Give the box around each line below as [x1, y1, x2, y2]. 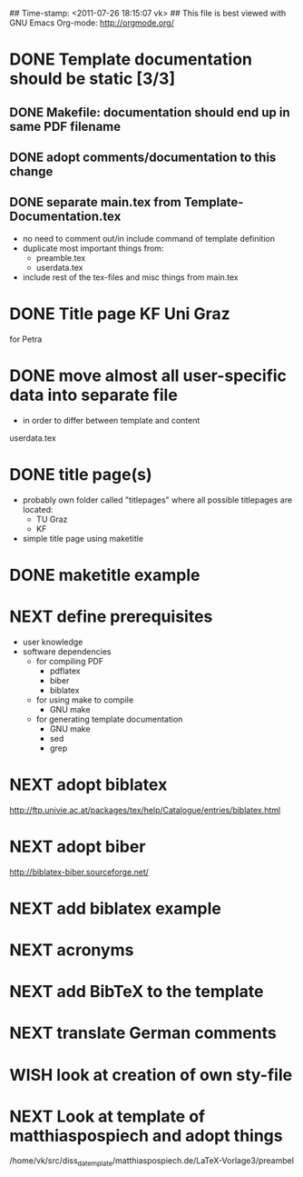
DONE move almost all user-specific [9, 365, 288, 385]
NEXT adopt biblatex [9, 774, 168, 794]
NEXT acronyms [9, 940, 134, 960]
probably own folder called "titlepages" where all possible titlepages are [22, 494, 293, 505]
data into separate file [9, 384, 179, 405]
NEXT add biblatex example [9, 898, 222, 919]
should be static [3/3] [9, 68, 175, 89]
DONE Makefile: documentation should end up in [9, 105, 290, 120]
